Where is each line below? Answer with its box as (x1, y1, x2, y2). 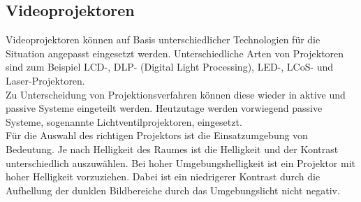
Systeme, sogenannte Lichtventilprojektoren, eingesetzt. (6, 114, 242, 129)
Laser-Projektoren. (6, 73, 85, 87)
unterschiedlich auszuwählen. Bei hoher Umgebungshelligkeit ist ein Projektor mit (6, 155, 355, 170)
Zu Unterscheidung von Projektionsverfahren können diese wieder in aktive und (6, 87, 346, 101)
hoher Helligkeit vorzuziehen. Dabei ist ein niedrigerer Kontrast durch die (6, 169, 321, 184)
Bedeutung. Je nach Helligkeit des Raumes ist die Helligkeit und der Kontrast (6, 141, 339, 156)
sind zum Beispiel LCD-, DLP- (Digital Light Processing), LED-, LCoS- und (6, 59, 334, 74)
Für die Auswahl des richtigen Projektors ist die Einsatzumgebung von (6, 128, 308, 143)
